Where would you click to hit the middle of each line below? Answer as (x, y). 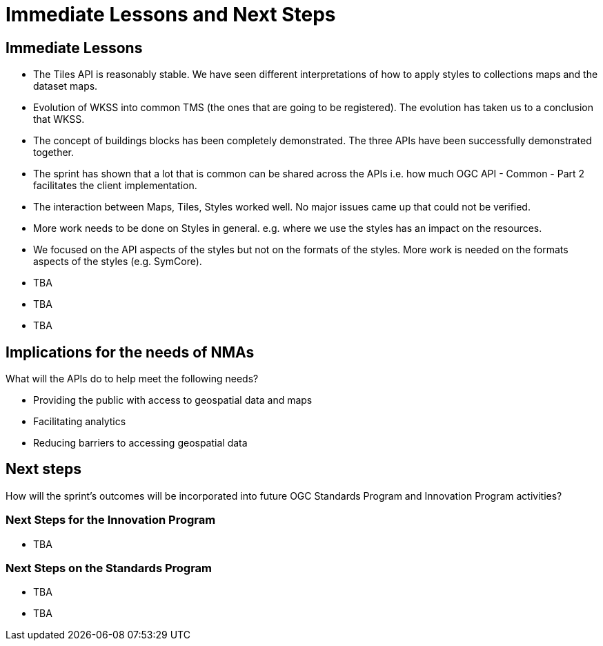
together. (54, 153)
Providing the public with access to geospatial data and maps (173, 400)
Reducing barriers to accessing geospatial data (140, 443)
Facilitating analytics (80, 422)
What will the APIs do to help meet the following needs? (132, 379)
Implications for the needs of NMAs (130, 352)
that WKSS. (59, 119)
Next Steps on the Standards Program (109, 568)
